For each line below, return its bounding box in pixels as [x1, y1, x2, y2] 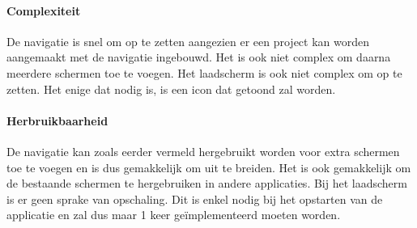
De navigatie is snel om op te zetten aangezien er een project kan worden [6, 32, 370, 49]
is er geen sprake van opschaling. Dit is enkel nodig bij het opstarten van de [6, 190, 383, 207]
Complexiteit [6, 2, 81, 19]
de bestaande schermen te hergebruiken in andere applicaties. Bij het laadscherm [6, 175, 407, 192]
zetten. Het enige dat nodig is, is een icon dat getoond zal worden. [6, 80, 336, 97]
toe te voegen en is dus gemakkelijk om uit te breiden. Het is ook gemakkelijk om [6, 158, 411, 175]
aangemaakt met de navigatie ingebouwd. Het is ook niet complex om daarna [6, 49, 391, 65]
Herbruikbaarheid [6, 112, 109, 129]
